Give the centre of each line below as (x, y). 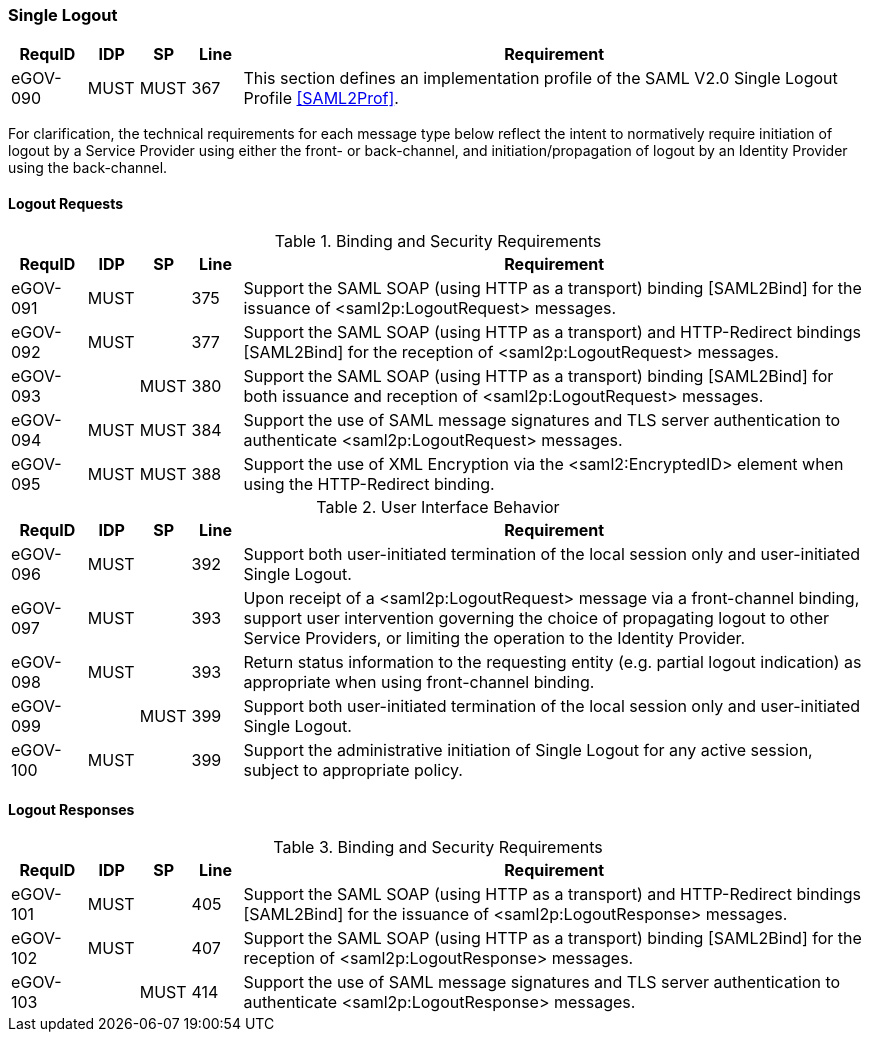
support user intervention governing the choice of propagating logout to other (536, 617)
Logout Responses (71, 810)
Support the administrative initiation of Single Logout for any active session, (528, 749)
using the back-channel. (88, 168)
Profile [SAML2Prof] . (321, 98)
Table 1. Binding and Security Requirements (438, 240)
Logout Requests (66, 203)
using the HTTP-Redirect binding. (369, 483)
